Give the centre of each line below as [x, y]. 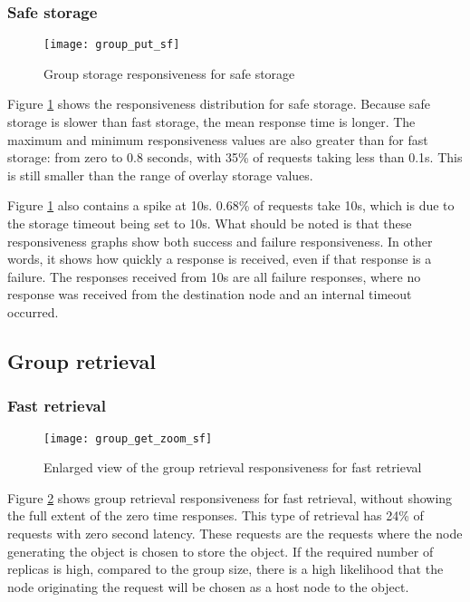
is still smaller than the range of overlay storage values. [160, 175]
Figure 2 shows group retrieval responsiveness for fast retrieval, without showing [230, 497]
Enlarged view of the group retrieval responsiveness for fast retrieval [233, 467]
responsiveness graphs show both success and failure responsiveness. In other [220, 241]
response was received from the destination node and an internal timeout [210, 294]
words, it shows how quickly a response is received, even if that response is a [220, 259]
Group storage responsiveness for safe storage [169, 73]
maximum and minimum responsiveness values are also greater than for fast [218, 139]
